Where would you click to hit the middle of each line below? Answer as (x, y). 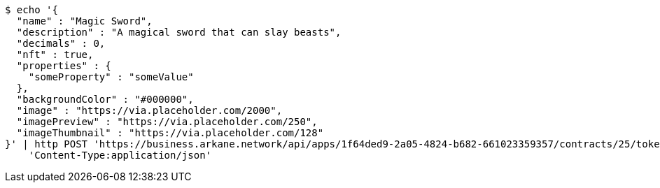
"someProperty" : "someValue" (111, 77)
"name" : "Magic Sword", (84, 21)
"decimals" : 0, (61, 43)
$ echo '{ (31, 10)
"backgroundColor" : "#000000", (105, 99)
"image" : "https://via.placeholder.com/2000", (149, 110)
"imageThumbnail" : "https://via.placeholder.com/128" (170, 133)
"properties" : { (64, 66)
